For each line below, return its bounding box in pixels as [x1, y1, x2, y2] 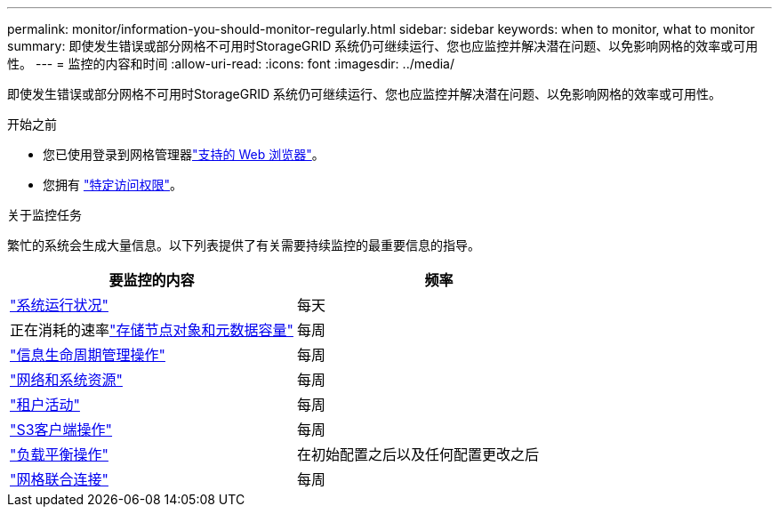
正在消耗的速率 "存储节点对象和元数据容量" [10, 321, 293, 339]
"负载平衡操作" [10, 446, 108, 463]
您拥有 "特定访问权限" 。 [43, 177, 182, 192]
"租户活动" [10, 396, 80, 414]
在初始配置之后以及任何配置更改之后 [296, 446, 539, 463]
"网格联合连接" [10, 470, 108, 488]
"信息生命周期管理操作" [10, 346, 165, 364]
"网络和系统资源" [10, 371, 123, 389]
